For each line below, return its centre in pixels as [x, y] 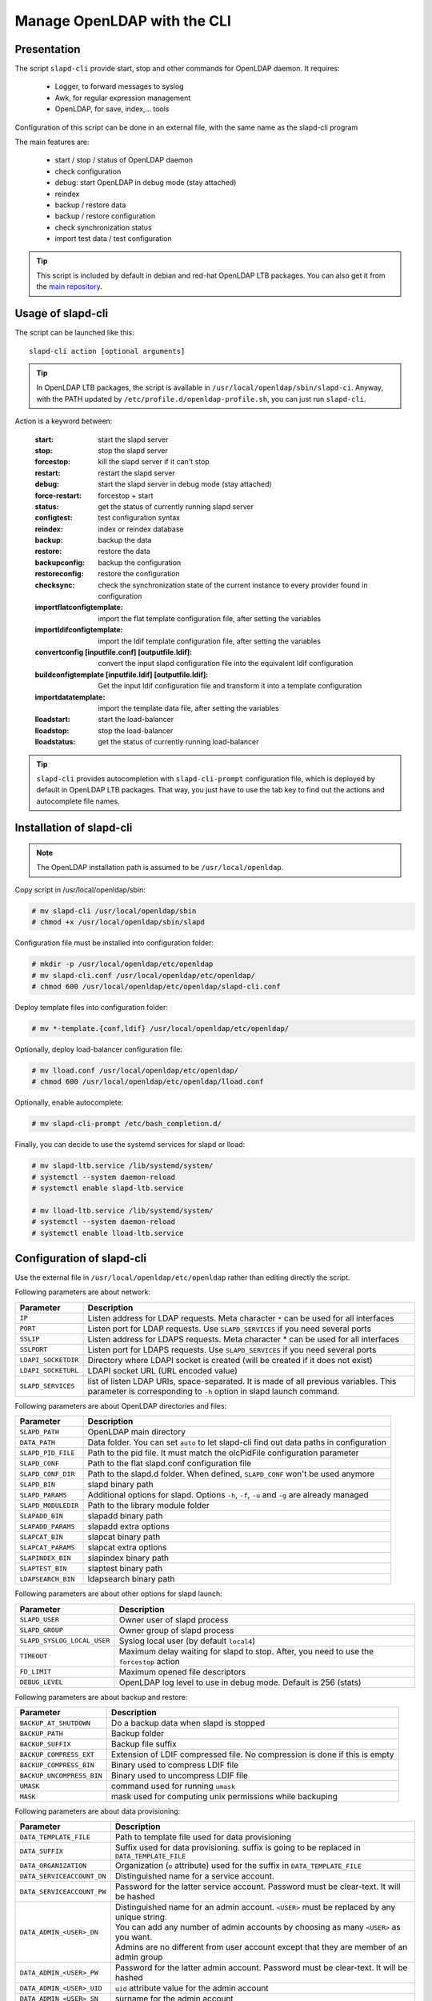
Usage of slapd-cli [61, 313]
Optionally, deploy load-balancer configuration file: [99, 1049]
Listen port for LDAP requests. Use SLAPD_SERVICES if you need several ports [230, 1329]
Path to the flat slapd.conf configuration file [170, 1463]
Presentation [48, 49]
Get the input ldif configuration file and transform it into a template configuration [230, 686]
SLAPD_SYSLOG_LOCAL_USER [65, 1641]
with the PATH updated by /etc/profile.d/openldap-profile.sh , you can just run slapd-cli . [202, 399]
